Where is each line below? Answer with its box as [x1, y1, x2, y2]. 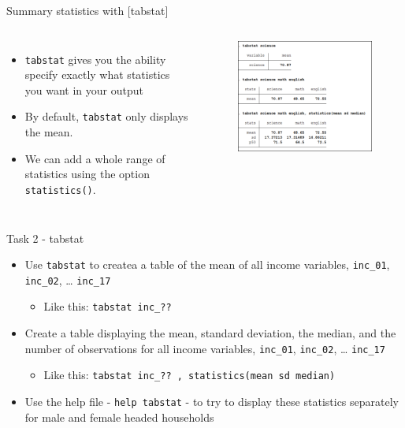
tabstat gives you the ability [24, 50, 166, 67]
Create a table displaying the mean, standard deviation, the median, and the [24, 325, 396, 341]
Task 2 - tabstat [6, 229, 84, 246]
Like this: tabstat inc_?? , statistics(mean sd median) [43, 367, 336, 383]
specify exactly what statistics [24, 66, 170, 83]
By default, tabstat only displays [24, 108, 188, 125]
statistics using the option [24, 166, 150, 182]
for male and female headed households [24, 408, 214, 425]
